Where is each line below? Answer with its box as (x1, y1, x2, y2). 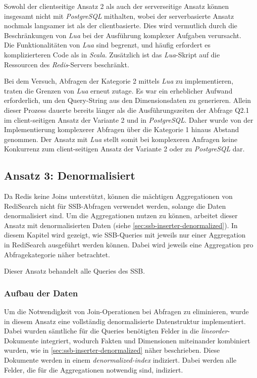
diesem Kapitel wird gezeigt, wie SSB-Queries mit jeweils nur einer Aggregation (4, 230, 246, 240)
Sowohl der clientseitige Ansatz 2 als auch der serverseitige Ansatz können (4, 1, 229, 11)
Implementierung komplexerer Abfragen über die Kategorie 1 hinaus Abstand (4, 124, 239, 135)
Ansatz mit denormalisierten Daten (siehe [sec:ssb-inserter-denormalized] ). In (4, 220, 238, 230)
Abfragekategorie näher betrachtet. (4, 249, 110, 259)
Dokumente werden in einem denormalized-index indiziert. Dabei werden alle (4, 355, 237, 365)
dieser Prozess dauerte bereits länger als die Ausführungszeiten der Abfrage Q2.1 (4, 104, 249, 115)
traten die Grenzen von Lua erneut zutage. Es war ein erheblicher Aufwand (4, 85, 233, 95)
